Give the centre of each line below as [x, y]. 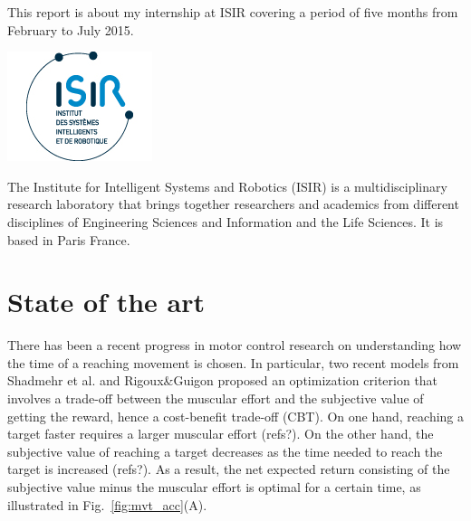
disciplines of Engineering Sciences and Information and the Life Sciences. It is [226, 221]
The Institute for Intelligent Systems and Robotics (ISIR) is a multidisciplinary [227, 186]
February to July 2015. [71, 29]
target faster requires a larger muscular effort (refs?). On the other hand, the [221, 434]
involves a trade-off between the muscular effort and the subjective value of [216, 398]
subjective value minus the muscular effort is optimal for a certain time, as [214, 487]
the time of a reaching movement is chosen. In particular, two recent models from [233, 362]
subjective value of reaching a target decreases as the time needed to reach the [225, 451]
